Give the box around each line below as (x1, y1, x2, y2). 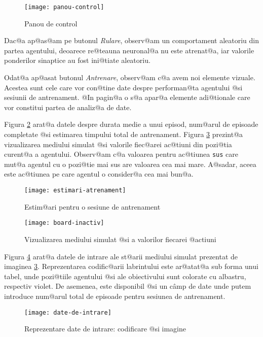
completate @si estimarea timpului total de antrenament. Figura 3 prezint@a (4, 129, 243, 139)
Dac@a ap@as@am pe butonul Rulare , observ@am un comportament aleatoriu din (4, 35, 259, 46)
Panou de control (24, 18, 78, 28)
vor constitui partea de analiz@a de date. (4, 102, 132, 112)
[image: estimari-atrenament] (24, 187, 126, 194)
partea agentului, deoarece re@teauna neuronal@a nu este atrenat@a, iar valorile (4, 45, 254, 55)
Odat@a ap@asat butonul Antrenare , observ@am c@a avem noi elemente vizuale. (4, 72, 255, 83)
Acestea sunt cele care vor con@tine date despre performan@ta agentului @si (4, 82, 243, 92)
